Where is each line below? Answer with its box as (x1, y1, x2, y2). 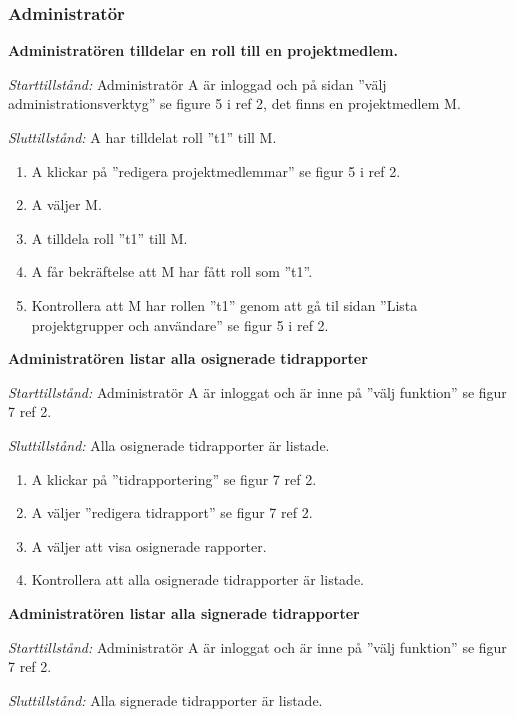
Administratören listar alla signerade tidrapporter (8, 602, 360, 623)
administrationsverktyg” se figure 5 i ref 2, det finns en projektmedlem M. (8, 93, 461, 114)
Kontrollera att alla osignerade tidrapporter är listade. (31, 569, 364, 590)
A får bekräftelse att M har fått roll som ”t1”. (31, 261, 313, 282)
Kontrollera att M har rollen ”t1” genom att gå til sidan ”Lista (31, 294, 418, 315)
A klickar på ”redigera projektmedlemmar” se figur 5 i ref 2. (31, 160, 401, 181)
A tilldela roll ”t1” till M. (31, 227, 188, 248)
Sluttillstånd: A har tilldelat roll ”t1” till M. (8, 127, 277, 147)
